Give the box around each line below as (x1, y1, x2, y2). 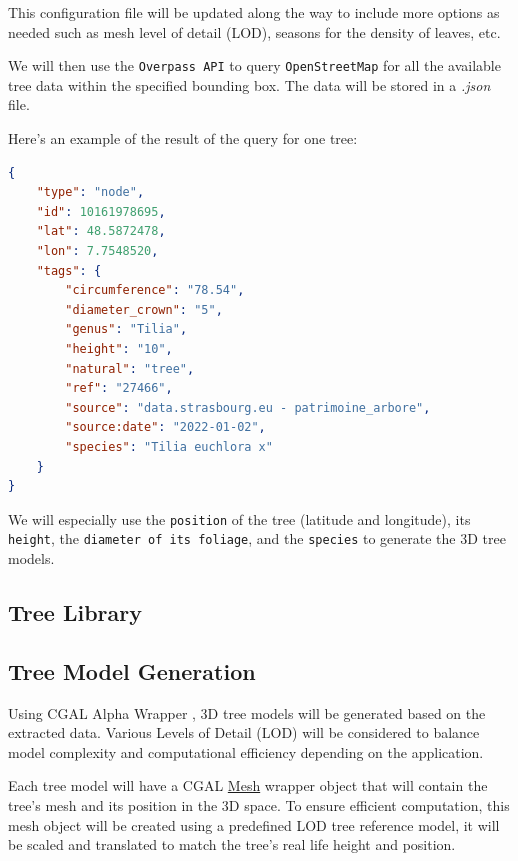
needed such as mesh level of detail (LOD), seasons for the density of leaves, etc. (8, 21, 501, 42)
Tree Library (8, 597, 142, 628)
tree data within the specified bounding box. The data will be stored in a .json (8, 74, 491, 95)
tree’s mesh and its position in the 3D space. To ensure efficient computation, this (8, 794, 510, 815)
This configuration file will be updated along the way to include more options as (8, 2, 500, 22)
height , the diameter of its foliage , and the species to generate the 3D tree (8, 528, 506, 549)
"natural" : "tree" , (65, 361, 195, 376)
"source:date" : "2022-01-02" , (65, 420, 266, 435)
